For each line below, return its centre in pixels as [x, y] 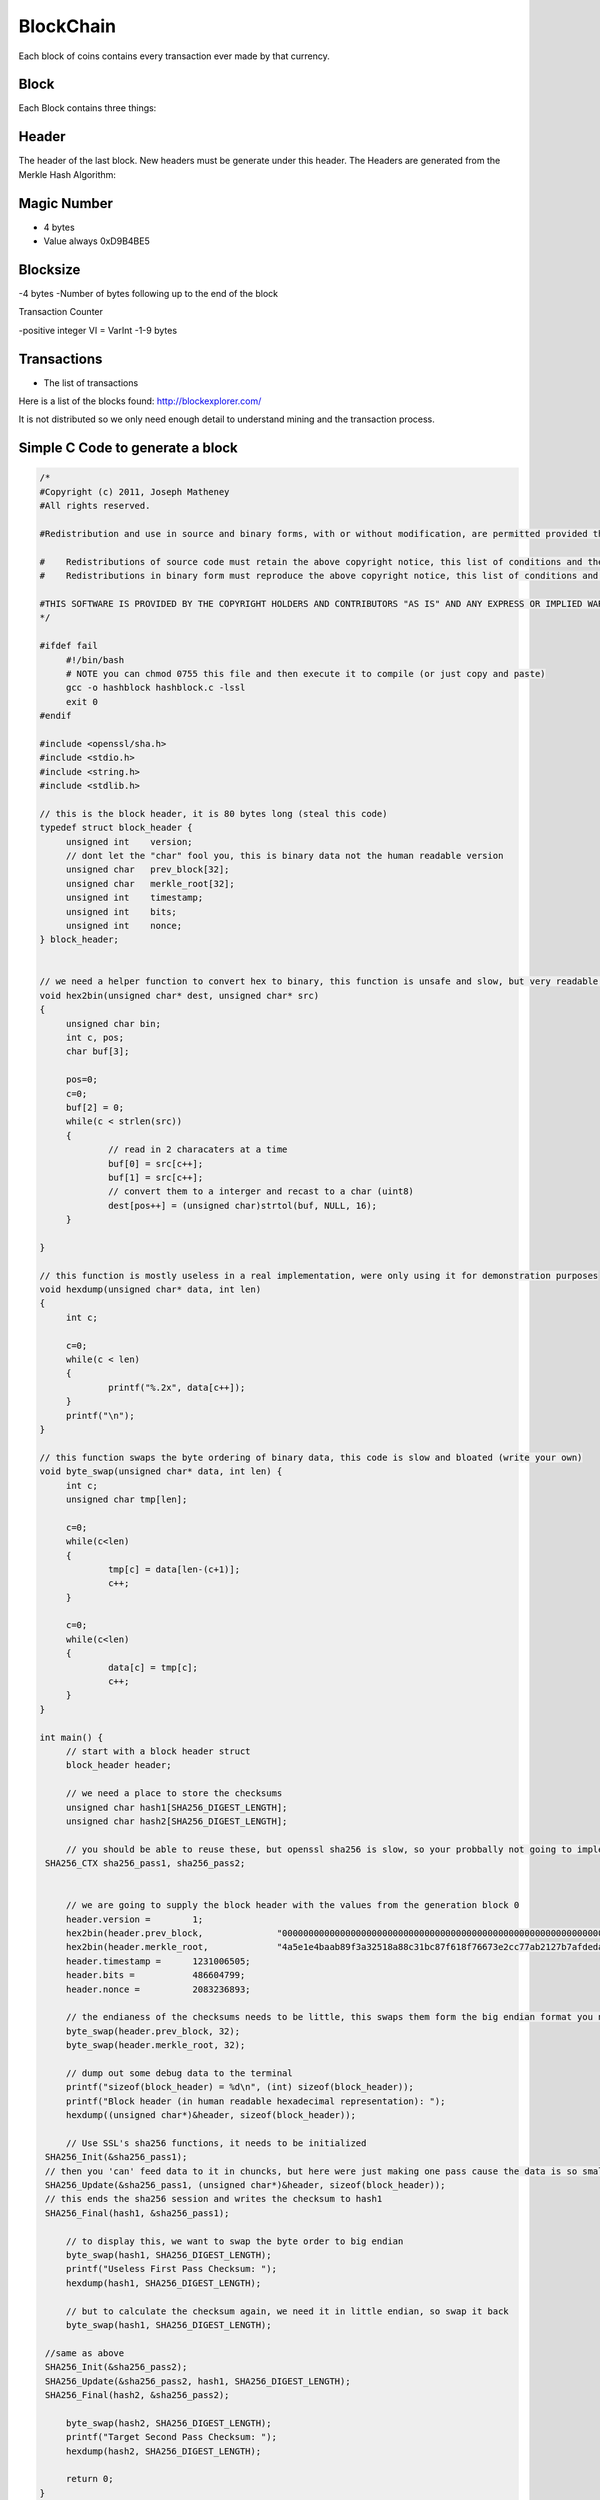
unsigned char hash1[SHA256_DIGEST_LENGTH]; [176, 1807]
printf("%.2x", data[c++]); [177, 1387]
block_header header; [118, 1765]
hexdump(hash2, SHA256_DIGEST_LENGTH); [163, 2451]
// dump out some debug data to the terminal [179, 2073]
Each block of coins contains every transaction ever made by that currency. [174, 56]
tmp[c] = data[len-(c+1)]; [174, 1569]
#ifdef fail [69, 646]
